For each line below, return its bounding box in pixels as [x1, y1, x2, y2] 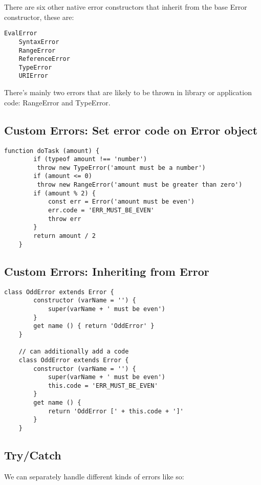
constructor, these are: [4, 11, 74, 22]
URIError [18, 72, 48, 80]
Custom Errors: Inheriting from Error [4, 263, 209, 279]
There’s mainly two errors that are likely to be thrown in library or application [4, 87, 252, 98]
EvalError [4, 30, 37, 37]
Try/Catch [4, 447, 61, 463]
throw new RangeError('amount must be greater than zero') [37, 181, 243, 189]
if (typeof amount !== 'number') [33, 156, 147, 163]
